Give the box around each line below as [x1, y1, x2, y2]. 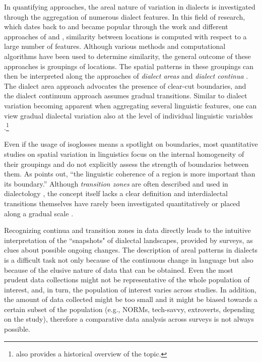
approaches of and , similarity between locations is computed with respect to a [4, 31, 247, 41]
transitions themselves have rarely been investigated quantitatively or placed [4, 198, 240, 208]
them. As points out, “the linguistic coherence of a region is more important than [4, 168, 255, 179]
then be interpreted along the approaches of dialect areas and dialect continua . [4, 71, 248, 81]
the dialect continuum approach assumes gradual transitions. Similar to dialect [4, 90, 247, 101]
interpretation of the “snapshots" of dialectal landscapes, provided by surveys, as [4, 234, 253, 245]
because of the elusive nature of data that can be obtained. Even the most [4, 264, 233, 275]
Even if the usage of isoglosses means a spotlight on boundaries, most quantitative [4, 139, 258, 149]
